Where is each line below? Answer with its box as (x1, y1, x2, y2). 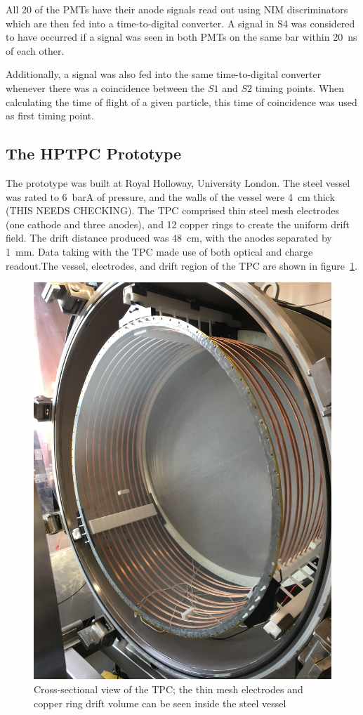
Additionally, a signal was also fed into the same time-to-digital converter (6, 67, 322, 81)
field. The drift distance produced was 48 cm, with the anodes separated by (6, 230, 332, 245)
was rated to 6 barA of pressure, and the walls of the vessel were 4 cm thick (6, 189, 335, 204)
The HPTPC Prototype (6, 143, 182, 164)
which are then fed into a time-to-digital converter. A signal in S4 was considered (6, 15, 355, 30)
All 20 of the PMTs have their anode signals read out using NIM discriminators (6, 2, 348, 16)
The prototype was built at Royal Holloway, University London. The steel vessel (6, 175, 350, 190)
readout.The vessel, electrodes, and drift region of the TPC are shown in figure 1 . (6, 258, 357, 273)
